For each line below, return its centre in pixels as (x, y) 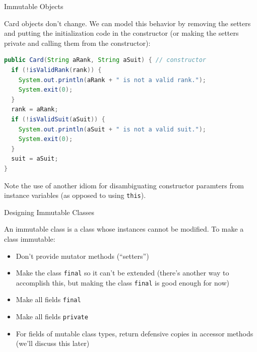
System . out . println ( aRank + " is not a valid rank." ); (112, 80)
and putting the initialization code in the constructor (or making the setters (121, 33)
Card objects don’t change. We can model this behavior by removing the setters (127, 23)
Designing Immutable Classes (49, 212)
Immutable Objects (34, 6)
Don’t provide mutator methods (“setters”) (82, 256)
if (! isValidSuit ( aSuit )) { (58, 119)
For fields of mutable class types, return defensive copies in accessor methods (135, 333)
